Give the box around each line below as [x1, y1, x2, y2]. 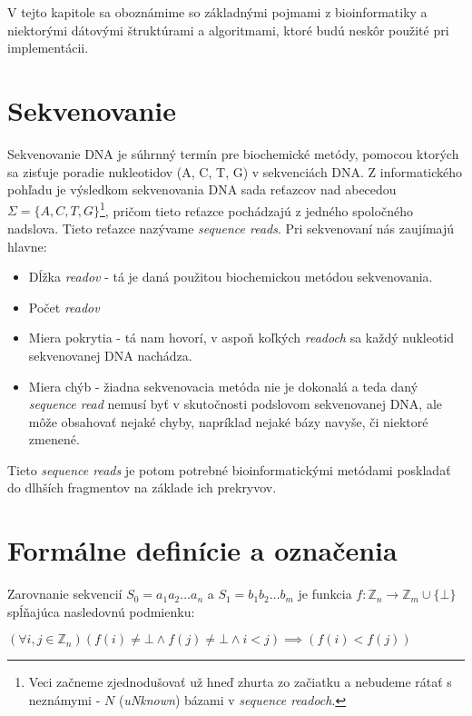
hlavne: [7, 236, 47, 255]
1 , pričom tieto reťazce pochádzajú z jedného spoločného [100, 198, 414, 220]
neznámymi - [28, 690, 101, 709]
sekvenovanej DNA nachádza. [28, 345, 192, 364]
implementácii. [7, 38, 89, 57]
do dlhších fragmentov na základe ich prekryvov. [7, 478, 277, 497]
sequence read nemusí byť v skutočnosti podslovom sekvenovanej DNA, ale [28, 394, 443, 413]
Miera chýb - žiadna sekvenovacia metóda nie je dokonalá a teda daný [28, 376, 418, 395]
